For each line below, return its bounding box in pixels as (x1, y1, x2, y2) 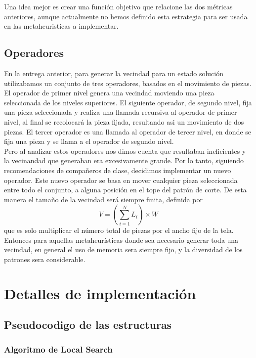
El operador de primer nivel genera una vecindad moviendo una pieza (4, 88, 214, 98)
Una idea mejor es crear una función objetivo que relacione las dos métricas (4, 1, 233, 11)
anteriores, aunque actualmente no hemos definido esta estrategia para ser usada (4, 11, 248, 21)
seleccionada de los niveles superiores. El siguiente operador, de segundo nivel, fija (4, 97, 252, 107)
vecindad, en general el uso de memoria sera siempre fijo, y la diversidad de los (4, 244, 243, 255)
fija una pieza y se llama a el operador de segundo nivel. (4, 136, 174, 146)
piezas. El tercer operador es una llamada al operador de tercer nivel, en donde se (4, 126, 252, 136)
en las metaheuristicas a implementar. (4, 21, 119, 31)
